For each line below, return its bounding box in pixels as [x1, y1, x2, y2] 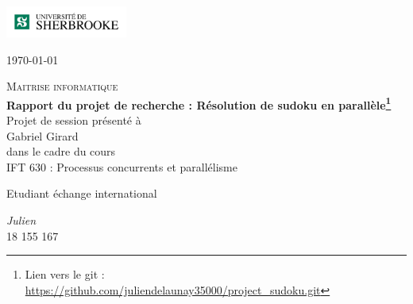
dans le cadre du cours [6, 143, 116, 160]
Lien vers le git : [25, 266, 105, 283]
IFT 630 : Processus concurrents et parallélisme [6, 158, 238, 175]
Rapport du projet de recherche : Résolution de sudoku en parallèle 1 [6, 94, 392, 113]
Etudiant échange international [6, 185, 157, 202]
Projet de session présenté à [6, 112, 141, 129]
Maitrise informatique [6, 78, 118, 94]
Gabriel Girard [6, 127, 79, 144]
